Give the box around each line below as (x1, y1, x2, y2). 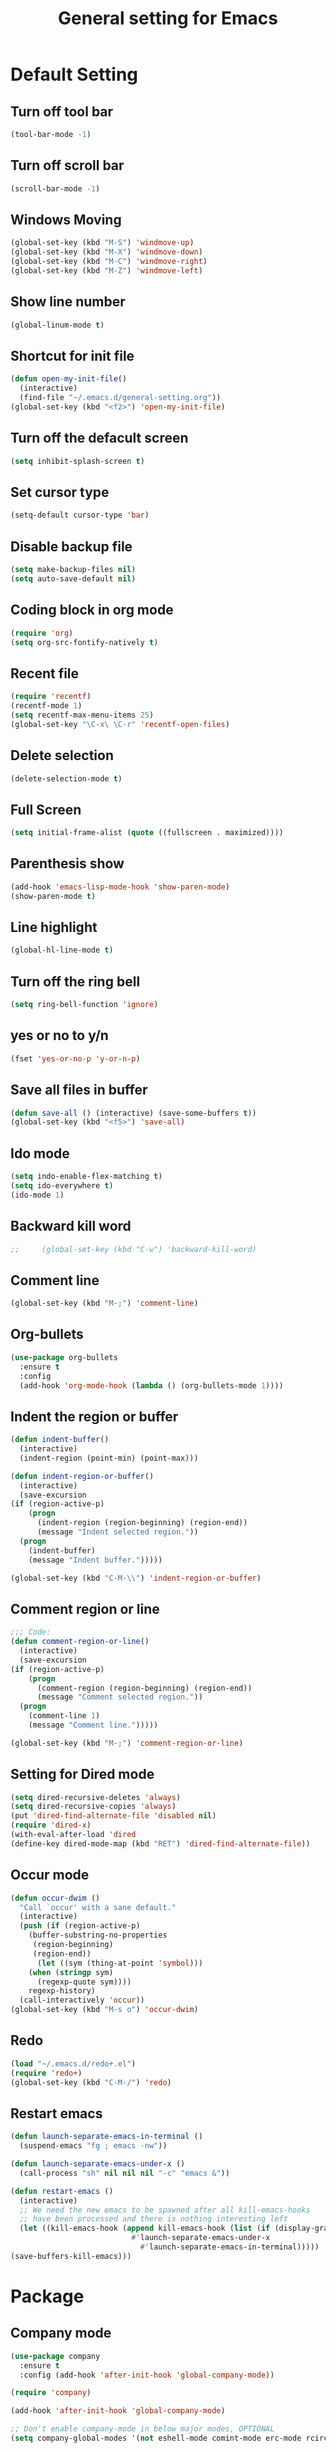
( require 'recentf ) (10, 692, 92, 702)
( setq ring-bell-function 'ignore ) (10, 1000, 159, 1010)
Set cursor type (10, 483, 110, 501)
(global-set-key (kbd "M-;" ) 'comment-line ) (10, 1298, 199, 1309)
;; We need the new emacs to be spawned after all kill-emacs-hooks (19, 2205, 311, 2215)
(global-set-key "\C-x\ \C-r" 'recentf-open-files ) (10, 719, 230, 729)
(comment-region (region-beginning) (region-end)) (36, 1683, 253, 1693)
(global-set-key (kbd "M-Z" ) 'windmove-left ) (10, 266, 203, 276)
